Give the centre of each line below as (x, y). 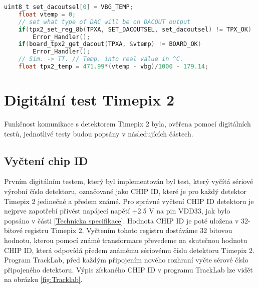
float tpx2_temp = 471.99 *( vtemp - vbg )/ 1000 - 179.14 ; (113, 66)
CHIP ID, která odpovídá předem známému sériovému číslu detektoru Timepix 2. (130, 250)
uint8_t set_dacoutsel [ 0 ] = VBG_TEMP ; (69, 7)
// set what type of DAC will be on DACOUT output (104, 22)
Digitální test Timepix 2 (89, 100)
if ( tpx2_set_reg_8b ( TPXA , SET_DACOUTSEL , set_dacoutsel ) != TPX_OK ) (135, 29)
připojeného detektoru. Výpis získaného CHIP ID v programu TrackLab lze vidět (128, 269)
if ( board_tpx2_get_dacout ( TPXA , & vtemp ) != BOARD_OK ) (110, 44)
